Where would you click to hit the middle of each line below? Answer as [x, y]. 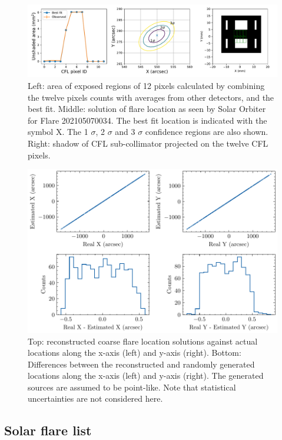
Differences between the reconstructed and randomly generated [141, 364]
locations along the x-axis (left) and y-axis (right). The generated [146, 376]
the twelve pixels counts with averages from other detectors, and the [151, 97]
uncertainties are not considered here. [95, 398]
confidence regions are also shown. [207, 132]
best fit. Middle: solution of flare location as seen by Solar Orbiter [147, 109]
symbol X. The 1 [58, 132]
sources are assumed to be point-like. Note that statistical [132, 387]
